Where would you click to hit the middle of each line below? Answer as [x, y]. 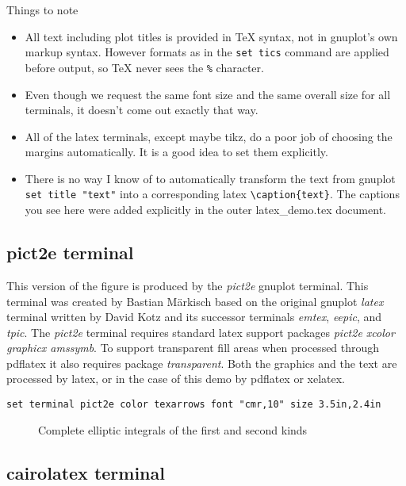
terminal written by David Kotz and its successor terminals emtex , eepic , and [194, 317]
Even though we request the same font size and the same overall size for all [208, 94]
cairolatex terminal [86, 472]
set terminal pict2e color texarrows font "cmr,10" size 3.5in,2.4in [194, 405]
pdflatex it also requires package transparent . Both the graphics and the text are [202, 363]
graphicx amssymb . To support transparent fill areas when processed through [193, 348]
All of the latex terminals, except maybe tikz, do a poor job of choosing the [209, 136]
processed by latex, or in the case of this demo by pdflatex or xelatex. [176, 379]
